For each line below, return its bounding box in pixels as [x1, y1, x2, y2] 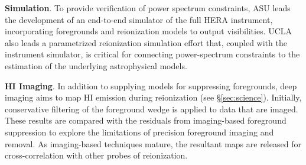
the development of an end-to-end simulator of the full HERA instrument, [5, 13, 273, 25]
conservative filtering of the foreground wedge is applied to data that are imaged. [5, 102, 298, 115]
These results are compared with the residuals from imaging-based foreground [5, 114, 287, 127]
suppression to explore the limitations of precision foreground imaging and [5, 125, 274, 138]
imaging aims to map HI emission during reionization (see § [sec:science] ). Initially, [5, 91, 302, 103]
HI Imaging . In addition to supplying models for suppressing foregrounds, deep [5, 79, 297, 92]
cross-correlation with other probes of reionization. [5, 149, 188, 161]
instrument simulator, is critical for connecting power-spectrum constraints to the [5, 48, 300, 60]
